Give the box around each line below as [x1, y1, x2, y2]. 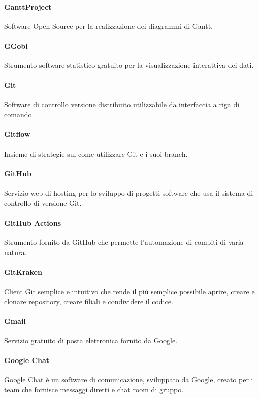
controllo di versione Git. [4, 197, 82, 208]
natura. [4, 246, 27, 257]
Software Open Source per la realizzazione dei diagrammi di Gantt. [4, 20, 213, 31]
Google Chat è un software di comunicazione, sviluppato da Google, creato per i [4, 374, 253, 385]
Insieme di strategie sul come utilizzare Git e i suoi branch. [4, 148, 188, 159]
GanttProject [4, 1, 52, 12]
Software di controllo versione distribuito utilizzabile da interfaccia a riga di [4, 99, 240, 110]
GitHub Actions [4, 217, 61, 228]
